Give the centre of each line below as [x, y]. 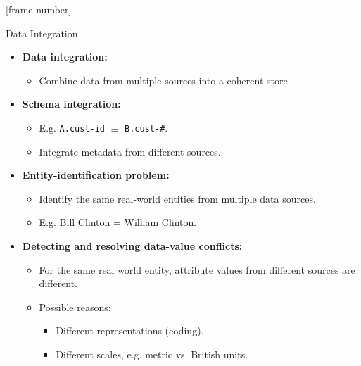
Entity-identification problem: [96, 175]
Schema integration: [71, 104]
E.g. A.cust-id [72, 127]
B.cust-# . [146, 127]
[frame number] [39, 9]
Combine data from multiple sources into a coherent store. [165, 80]
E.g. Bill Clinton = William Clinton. [118, 222]
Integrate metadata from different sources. [130, 151]
